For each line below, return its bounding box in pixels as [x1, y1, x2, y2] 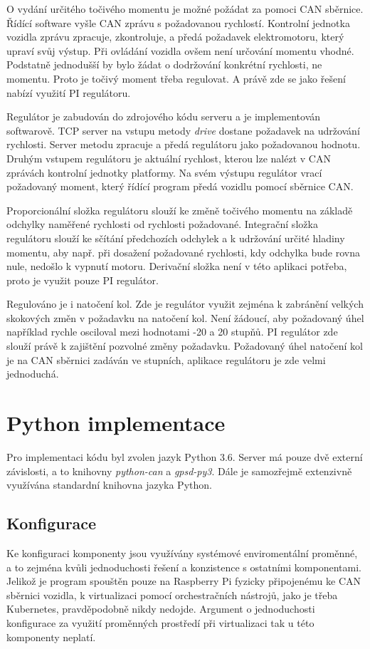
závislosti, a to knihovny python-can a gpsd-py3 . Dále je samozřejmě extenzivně [6, 463, 352, 478]
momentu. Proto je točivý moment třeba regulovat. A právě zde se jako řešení [6, 71, 346, 85]
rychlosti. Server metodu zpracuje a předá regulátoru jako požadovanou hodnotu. [6, 137, 361, 152]
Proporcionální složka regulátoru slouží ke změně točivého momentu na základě [6, 202, 353, 217]
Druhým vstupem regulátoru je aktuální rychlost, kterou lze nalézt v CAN [6, 150, 331, 165]
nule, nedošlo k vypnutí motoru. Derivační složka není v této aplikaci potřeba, [6, 259, 347, 274]
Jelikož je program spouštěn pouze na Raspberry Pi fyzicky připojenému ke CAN [6, 573, 361, 588]
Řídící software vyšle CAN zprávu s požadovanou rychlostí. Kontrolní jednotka [6, 15, 350, 30]
